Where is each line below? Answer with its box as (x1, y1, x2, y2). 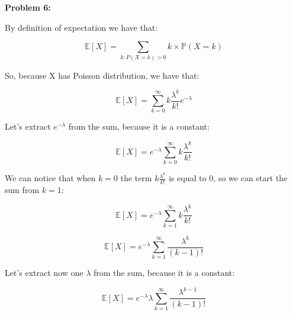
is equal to (168, 172, 207, 184)
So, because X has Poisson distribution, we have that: (5, 69, 200, 81)
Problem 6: (5, 1, 51, 13)
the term (120, 172, 152, 184)
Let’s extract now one (5, 266, 84, 279)
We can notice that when (5, 172, 96, 184)
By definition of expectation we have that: (5, 21, 158, 33)
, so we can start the (213, 172, 288, 184)
